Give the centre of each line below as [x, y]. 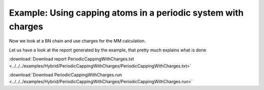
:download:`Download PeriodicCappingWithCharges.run [66, 75]
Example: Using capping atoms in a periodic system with [126, 13]
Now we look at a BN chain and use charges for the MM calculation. [77, 41]
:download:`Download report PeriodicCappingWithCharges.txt [72, 59]
